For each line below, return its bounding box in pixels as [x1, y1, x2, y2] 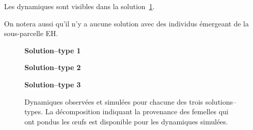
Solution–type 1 [24, 45, 81, 55]
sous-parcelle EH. [4, 28, 58, 39]
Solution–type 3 [24, 79, 81, 89]
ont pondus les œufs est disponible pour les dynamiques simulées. [24, 116, 228, 126]
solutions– [205, 96, 237, 107]
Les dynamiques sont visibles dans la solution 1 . [4, 1, 155, 11]
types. [24, 106, 43, 117]
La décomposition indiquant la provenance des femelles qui [45, 106, 229, 117]
